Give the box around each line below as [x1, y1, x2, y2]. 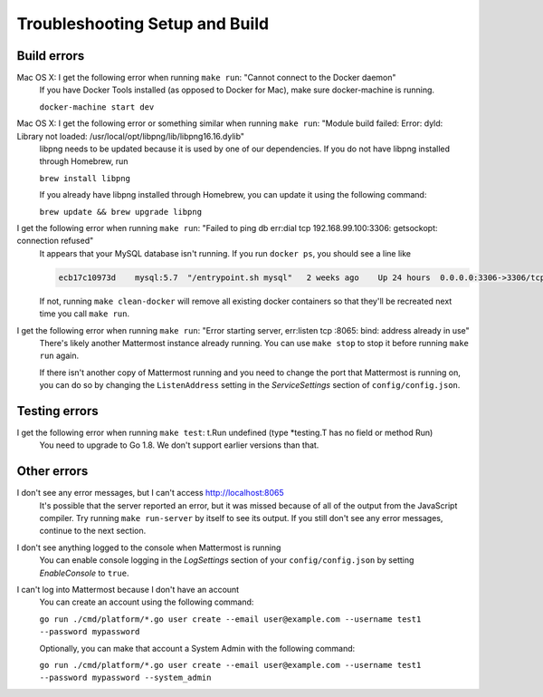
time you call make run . [39, 308, 130, 319]
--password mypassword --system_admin [39, 673, 212, 683]
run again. [39, 350, 80, 362]
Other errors [16, 463, 89, 479]
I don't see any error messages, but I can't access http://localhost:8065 [16, 488, 284, 499]
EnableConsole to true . [39, 567, 129, 578]
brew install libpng [39, 173, 131, 183]
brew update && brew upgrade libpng [39, 207, 203, 217]
